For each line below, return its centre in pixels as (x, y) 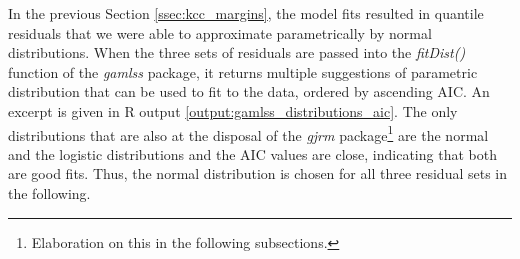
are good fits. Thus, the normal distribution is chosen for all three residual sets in (258, 173)
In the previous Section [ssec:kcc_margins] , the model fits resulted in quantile (246, 13)
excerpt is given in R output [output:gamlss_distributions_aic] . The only (233, 110)
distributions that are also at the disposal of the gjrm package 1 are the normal (248, 133)
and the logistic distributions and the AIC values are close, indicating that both (252, 153)
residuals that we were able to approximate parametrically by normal (220, 32)
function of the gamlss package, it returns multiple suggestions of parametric (243, 71)
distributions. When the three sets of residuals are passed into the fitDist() (237, 52)
